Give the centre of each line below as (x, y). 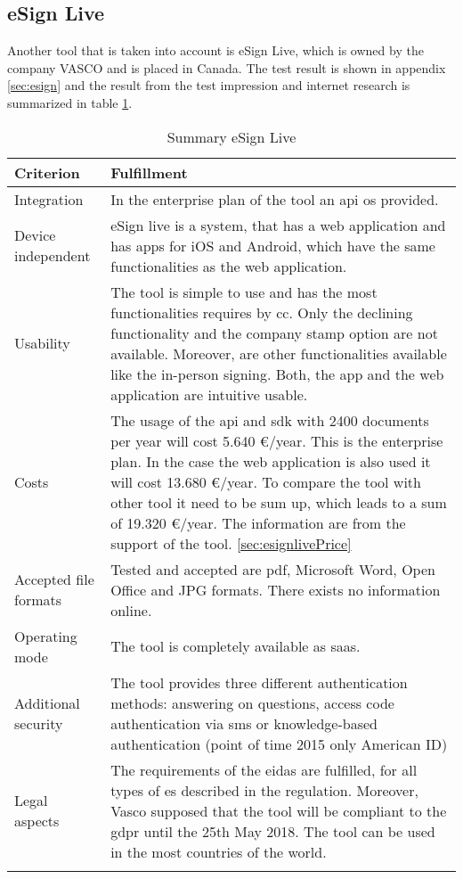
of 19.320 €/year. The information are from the (258, 522)
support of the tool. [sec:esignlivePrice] (231, 543)
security (39, 723)
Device (35, 235)
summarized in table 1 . (70, 102)
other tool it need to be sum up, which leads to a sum (279, 502)
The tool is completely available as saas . (236, 646)
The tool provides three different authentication (259, 682)
